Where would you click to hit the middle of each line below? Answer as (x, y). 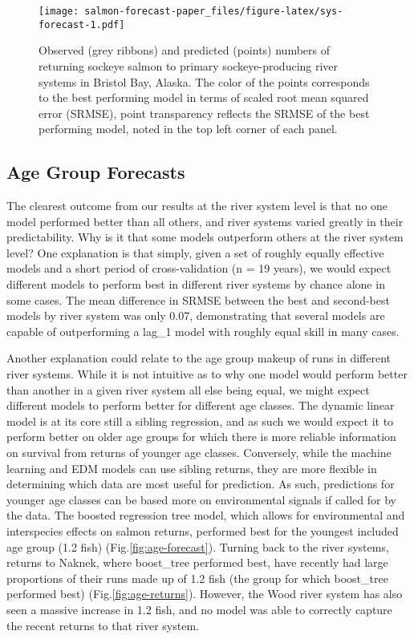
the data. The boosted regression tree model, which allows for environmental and (206, 515)
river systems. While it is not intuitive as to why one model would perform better (207, 374)
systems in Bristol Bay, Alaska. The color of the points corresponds (204, 81)
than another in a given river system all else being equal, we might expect (188, 389)
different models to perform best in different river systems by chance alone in (196, 284)
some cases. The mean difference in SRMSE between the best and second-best (198, 299)
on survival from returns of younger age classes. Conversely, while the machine (199, 452)
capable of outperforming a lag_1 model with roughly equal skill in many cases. (203, 331)
